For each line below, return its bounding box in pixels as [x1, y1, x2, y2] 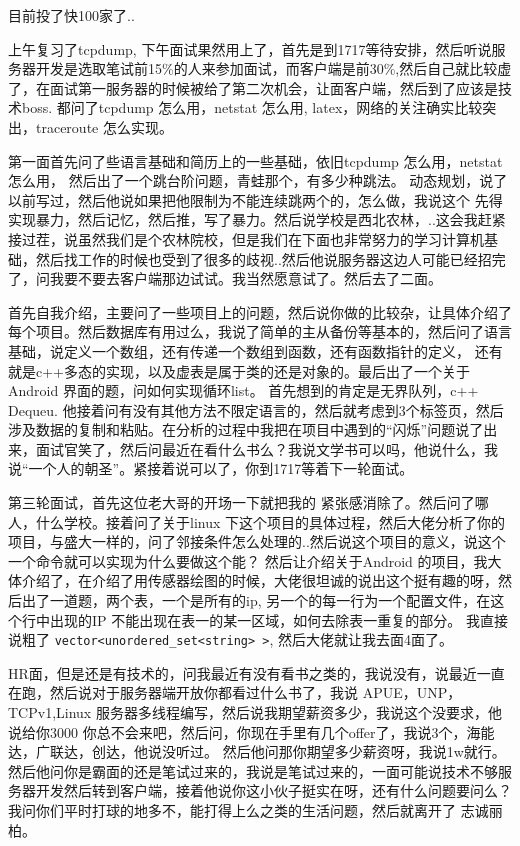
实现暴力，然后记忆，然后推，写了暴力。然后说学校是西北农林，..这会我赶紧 [8, 209, 506, 230]
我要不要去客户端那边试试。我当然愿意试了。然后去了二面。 [49, 268, 442, 289]
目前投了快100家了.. [8, 5, 135, 25]
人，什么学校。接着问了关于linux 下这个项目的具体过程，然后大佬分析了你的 [8, 511, 506, 532]
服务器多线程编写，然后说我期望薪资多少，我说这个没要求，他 [95, 702, 502, 723]
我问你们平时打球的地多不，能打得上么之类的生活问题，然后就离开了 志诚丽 [8, 800, 503, 821]
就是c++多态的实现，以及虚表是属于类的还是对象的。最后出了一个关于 [8, 360, 470, 381]
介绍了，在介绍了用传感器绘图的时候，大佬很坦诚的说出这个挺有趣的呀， [21, 570, 498, 591]
